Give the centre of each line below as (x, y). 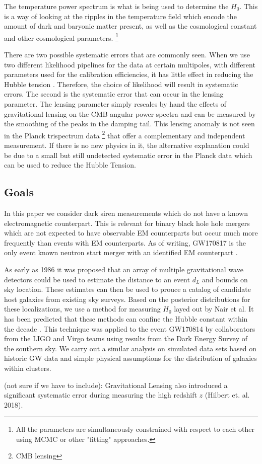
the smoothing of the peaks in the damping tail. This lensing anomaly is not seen (129, 124)
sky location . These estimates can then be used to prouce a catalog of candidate (127, 289)
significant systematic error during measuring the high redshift (101, 395)
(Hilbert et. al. (227, 395)
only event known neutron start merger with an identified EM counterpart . (121, 252)
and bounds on (225, 279)
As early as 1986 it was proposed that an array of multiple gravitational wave (124, 269)
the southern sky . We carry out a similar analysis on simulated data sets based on (130, 348)
